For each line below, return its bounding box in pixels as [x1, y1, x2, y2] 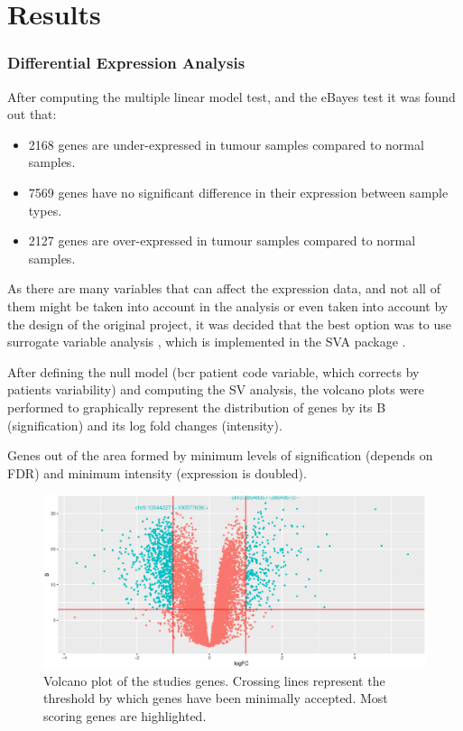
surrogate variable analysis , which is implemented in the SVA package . [7, 332, 406, 351]
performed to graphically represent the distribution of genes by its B [7, 397, 386, 416]
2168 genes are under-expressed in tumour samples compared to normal [28, 134, 424, 153]
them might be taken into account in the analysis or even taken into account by [7, 296, 449, 315]
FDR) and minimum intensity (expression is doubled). [7, 463, 307, 482]
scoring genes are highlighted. [43, 706, 207, 725]
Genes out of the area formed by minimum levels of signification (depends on [7, 446, 433, 465]
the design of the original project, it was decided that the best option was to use [7, 314, 452, 333]
